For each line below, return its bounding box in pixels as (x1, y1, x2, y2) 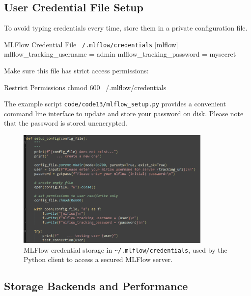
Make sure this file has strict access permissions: (4, 66, 149, 76)
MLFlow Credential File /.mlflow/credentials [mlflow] (4, 39, 178, 49)
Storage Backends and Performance (4, 278, 188, 294)
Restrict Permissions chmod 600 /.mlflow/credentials (4, 82, 167, 92)
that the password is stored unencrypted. (4, 118, 127, 128)
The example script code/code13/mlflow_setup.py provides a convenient (4, 99, 226, 109)
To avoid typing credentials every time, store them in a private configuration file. (4, 23, 248, 33)
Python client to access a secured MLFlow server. (24, 254, 173, 264)
